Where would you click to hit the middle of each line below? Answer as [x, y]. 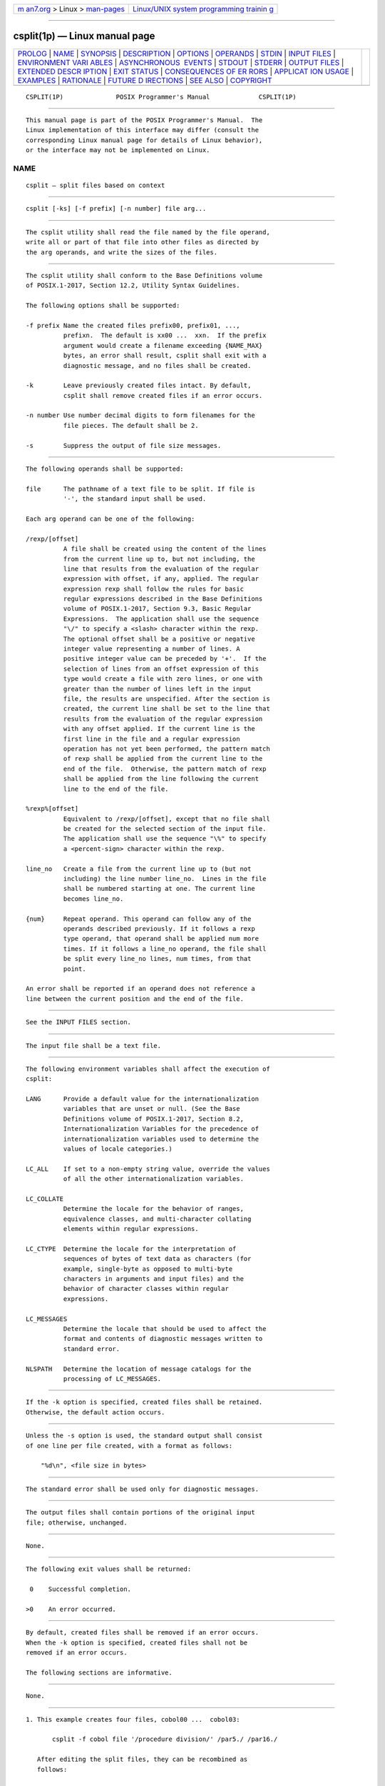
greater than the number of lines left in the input [157, 689]
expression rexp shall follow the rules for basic [153, 589]
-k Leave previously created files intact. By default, [139, 385]
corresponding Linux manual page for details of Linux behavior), [144, 140]
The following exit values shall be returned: [109, 1569]
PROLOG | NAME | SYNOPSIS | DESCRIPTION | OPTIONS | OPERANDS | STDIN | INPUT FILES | [177, 54]
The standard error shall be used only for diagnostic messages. [143, 1489]
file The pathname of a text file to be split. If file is [141, 489]
